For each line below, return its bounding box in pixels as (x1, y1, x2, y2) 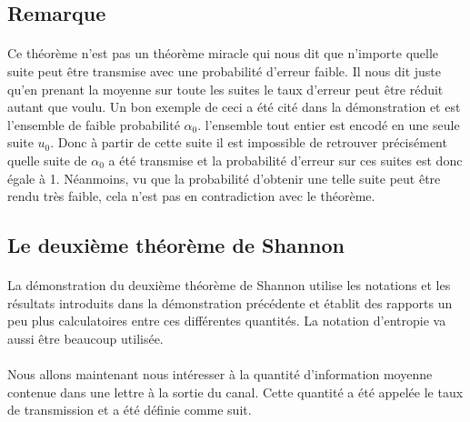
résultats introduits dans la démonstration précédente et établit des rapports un (7, 293, 453, 312)
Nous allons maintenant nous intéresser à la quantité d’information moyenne (7, 365, 433, 384)
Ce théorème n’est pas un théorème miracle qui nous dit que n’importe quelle (7, 44, 439, 63)
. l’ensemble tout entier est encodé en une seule (197, 115, 460, 134)
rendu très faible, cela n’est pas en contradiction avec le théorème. (7, 186, 375, 206)
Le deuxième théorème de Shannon (7, 231, 345, 259)
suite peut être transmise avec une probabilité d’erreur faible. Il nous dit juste (7, 61, 442, 80)
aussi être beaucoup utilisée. (7, 328, 164, 347)
